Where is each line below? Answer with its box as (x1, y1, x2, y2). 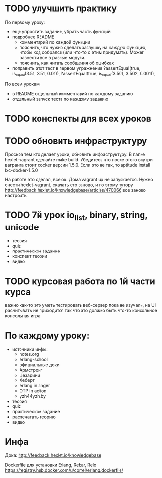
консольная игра (5, 313, 40, 319)
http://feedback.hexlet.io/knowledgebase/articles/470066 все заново (5, 187, 146, 193)
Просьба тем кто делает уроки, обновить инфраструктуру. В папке (5, 151, 145, 157)
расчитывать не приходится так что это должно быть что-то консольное (5, 307, 157, 314)
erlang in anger (19, 383, 50, 389)
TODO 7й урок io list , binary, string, (5, 209, 148, 222)
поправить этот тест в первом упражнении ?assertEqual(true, (12, 65, 141, 71)
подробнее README (12, 34, 55, 40)
